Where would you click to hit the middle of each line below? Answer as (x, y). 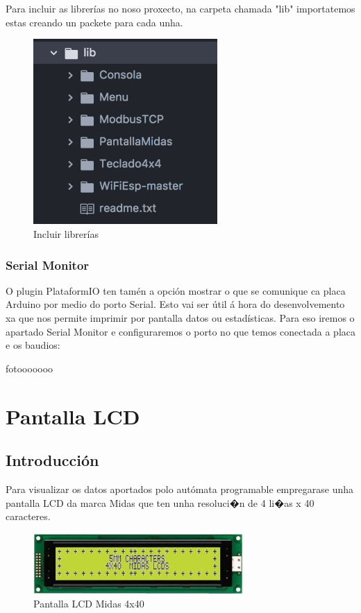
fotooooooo (30, 368)
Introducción (52, 460)
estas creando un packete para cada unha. (94, 22)
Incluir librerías (66, 234)
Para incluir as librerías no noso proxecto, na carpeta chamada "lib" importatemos (180, 8)
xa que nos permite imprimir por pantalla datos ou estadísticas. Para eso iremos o (180, 318)
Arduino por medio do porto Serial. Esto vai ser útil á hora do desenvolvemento (175, 304)
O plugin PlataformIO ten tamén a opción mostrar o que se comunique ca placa (176, 290)
